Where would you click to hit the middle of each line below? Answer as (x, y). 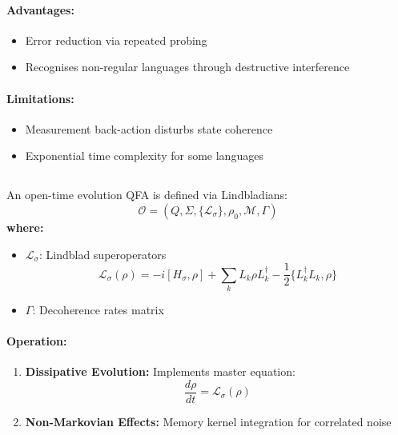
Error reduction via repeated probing (116, 40)
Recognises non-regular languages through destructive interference (187, 67)
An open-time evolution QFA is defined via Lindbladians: (147, 195)
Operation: (37, 341)
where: (25, 227)
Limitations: (40, 98)
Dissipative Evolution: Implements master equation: (160, 371)
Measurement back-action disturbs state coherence (149, 128)
